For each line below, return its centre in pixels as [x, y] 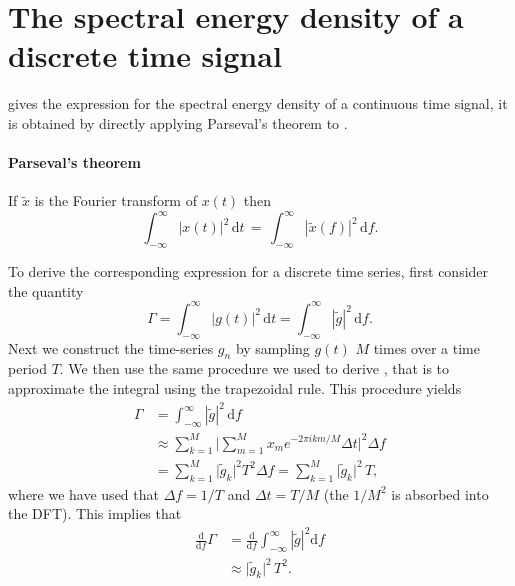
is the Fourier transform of [115, 200]
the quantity [46, 290]
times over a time [426, 347]
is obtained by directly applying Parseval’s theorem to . [178, 122]
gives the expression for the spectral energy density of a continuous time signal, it [258, 103]
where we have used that [83, 493]
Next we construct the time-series [111, 347]
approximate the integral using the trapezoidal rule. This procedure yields [235, 388]
